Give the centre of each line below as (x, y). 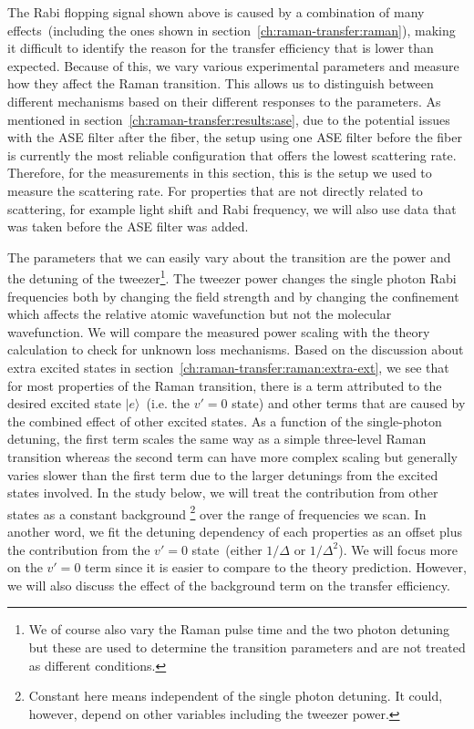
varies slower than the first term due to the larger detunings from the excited (223, 474)
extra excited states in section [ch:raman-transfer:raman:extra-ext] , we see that (228, 367)
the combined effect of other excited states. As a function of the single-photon (225, 421)
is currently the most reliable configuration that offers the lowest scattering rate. (232, 154)
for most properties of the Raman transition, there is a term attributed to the (225, 385)
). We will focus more (398, 549)
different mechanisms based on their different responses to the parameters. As (224, 101)
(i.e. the (168, 403)
